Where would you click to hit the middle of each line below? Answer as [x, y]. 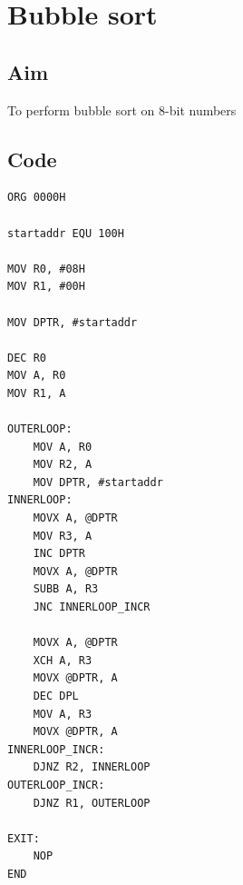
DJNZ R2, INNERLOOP [92, 767]
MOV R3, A [63, 536]
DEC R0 [27, 358]
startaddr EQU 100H [66, 233]
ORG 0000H [37, 198]
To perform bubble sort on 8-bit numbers [122, 109]
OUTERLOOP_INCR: [56, 785]
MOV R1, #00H [46, 287]
